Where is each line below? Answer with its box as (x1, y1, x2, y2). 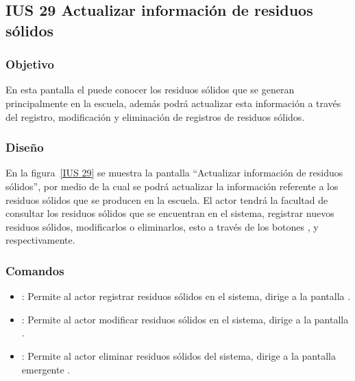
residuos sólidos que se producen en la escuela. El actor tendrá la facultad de (5, 192, 328, 207)
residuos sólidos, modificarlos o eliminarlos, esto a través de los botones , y (5, 219, 319, 233)
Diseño (5, 139, 44, 156)
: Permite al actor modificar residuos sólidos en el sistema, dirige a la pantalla (21, 312, 349, 326)
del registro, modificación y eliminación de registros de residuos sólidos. (5, 109, 305, 124)
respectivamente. (5, 233, 75, 247)
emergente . (21, 362, 71, 376)
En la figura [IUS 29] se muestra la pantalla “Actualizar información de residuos (5, 165, 343, 180)
